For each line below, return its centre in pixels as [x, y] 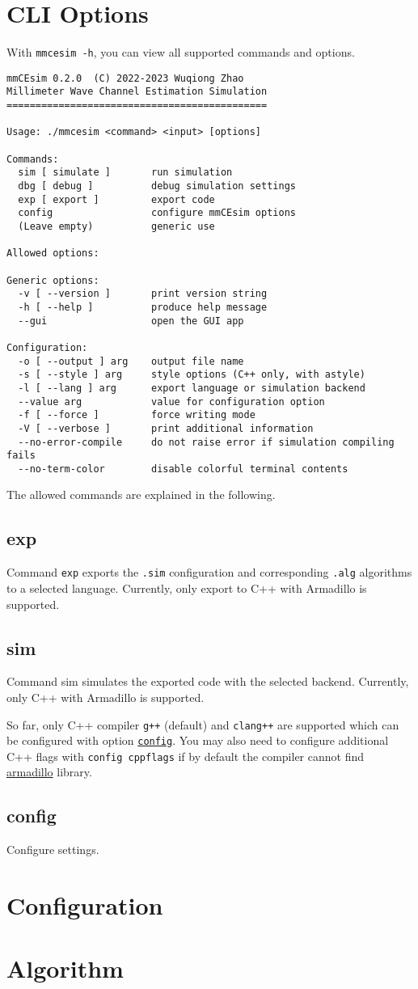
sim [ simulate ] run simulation [125, 173]
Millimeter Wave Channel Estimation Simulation [137, 92]
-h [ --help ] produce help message [143, 307]
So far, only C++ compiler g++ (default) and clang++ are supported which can [203, 724]
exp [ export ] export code [116, 199]
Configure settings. [53, 850]
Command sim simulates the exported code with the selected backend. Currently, [208, 681]
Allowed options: [53, 254]
